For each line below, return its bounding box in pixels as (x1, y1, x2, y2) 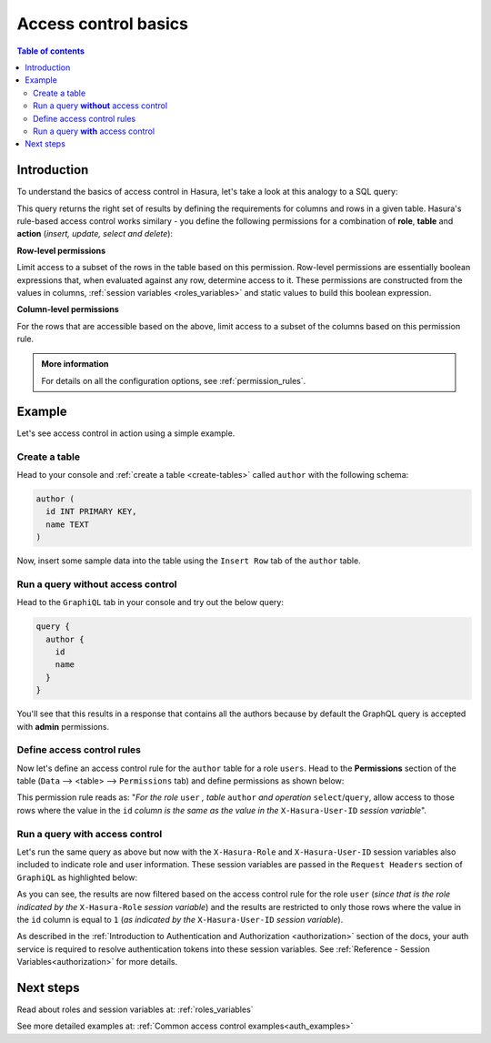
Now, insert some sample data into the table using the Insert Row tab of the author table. (16, 555, 361, 566)
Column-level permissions (16, 304, 120, 315)
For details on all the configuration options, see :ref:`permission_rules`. (41, 375, 306, 386)
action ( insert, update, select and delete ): (16, 228, 173, 239)
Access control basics (16, 14, 188, 34)
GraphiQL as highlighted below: (16, 872, 138, 883)
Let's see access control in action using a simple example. (16, 428, 235, 439)
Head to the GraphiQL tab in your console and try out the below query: (16, 597, 284, 608)
